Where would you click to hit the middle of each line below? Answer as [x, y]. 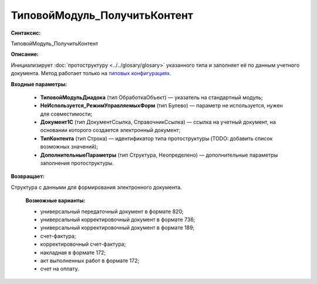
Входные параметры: [39, 84]
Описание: [25, 54]
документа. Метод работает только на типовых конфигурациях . [91, 73]
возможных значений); [69, 147]
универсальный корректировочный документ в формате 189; [117, 228]
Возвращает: [28, 177]
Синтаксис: [26, 33]
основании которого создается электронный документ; [110, 130]
